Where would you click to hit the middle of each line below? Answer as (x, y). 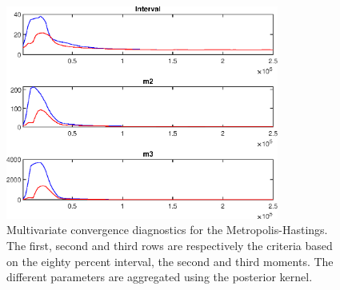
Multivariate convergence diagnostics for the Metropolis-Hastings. (167, 230)
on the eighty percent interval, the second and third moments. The (170, 261)
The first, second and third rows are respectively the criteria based (170, 246)
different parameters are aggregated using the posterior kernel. (160, 277)
